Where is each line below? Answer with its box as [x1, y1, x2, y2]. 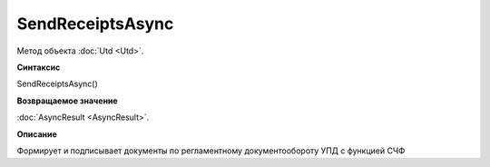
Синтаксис [16, 62, 61, 73]
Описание [16, 128, 58, 140]
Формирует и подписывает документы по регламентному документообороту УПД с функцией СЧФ [16, 145, 406, 156]
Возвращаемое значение [16, 95, 118, 106]
